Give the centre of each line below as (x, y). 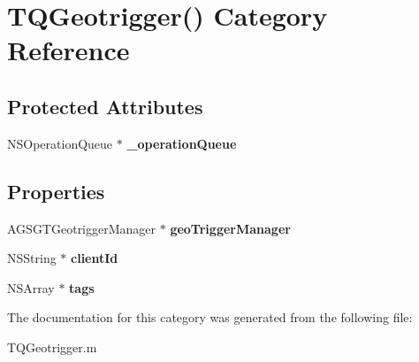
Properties (56, 191)
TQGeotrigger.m (52, 347)
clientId (95, 258)
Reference (69, 50)
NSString (32, 258)
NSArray (31, 287)
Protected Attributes (105, 106)
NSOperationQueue (60, 143)
